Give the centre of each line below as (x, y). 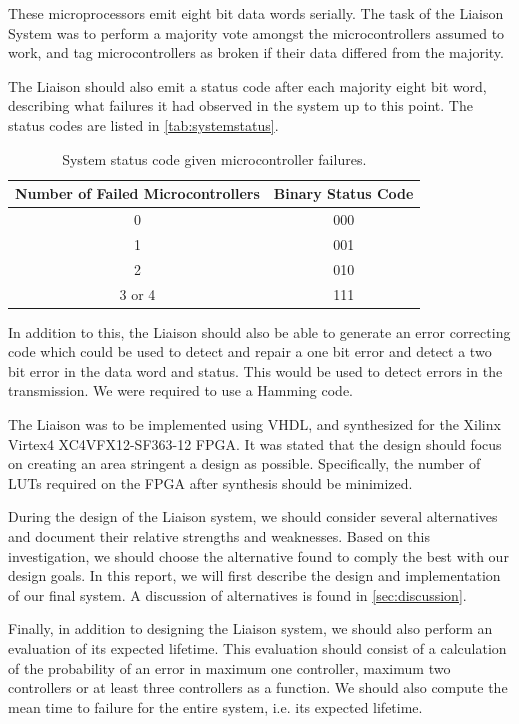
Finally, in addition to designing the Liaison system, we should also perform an (250, 628)
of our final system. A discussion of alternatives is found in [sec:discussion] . (237, 594)
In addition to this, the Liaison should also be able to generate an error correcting (259, 331)
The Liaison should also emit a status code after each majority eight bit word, (247, 85)
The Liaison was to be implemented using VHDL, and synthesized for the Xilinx (254, 424)
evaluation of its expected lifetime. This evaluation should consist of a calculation (257, 647)
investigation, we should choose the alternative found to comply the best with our (258, 555)
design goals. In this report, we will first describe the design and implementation (254, 575)
